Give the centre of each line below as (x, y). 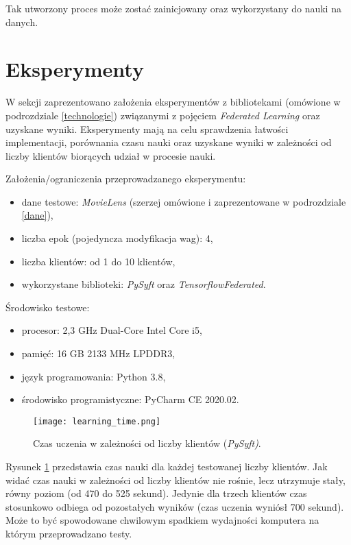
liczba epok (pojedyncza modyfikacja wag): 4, (117, 238)
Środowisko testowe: (48, 307)
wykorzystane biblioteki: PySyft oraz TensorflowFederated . (144, 284)
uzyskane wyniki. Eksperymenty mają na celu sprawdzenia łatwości (147, 129)
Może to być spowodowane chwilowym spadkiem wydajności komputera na (162, 520)
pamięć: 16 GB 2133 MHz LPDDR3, (98, 353)
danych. (22, 22)
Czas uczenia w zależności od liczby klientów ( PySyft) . (147, 443)
